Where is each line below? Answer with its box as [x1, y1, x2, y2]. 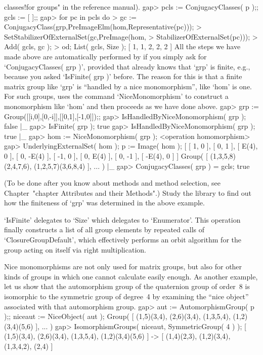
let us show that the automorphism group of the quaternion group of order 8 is [4, 281, 250, 292]
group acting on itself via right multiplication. [4, 244, 146, 255]
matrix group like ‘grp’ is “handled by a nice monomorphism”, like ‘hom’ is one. [4, 81, 252, 91]
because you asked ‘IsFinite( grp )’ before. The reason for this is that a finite [4, 71, 242, 82]
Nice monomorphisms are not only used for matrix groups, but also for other [4, 261, 242, 272]
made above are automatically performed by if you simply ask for [4, 51, 207, 61]
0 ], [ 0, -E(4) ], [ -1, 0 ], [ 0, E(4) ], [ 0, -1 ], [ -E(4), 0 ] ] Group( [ [4, 150, 208, 161]
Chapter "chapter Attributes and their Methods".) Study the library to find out [4, 187, 251, 198]
